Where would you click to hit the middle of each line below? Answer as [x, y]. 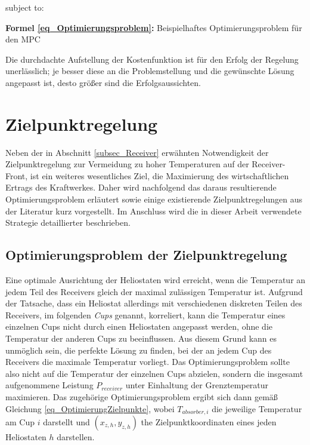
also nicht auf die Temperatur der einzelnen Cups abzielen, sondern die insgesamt [154, 373]
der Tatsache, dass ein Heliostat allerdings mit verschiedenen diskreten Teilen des [154, 303]
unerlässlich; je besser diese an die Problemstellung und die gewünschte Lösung [150, 71]
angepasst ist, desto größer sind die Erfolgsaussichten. [103, 82]
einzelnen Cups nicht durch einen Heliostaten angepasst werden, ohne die [139, 326]
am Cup [20, 422]
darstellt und [66, 422]
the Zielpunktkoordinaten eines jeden [209, 422]
